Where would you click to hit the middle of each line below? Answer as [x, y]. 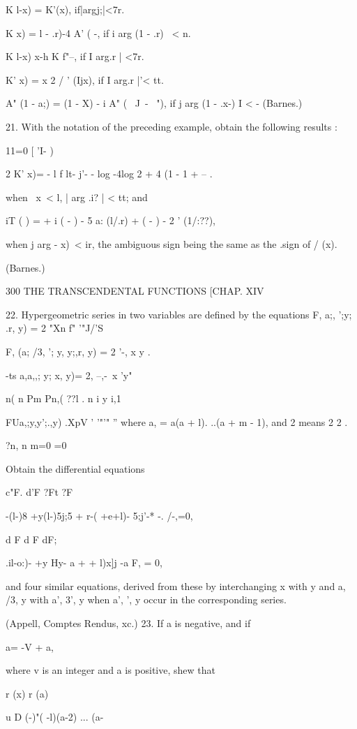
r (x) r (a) [27, 693]
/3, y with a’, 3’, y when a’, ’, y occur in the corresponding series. [146, 599]
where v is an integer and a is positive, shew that [111, 670]
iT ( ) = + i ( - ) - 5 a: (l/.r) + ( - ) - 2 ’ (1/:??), [111, 220]
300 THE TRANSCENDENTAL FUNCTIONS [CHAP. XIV [135, 291]
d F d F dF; [31, 539]
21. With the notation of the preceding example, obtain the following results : [172, 126]
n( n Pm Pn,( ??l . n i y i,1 [63, 398]
